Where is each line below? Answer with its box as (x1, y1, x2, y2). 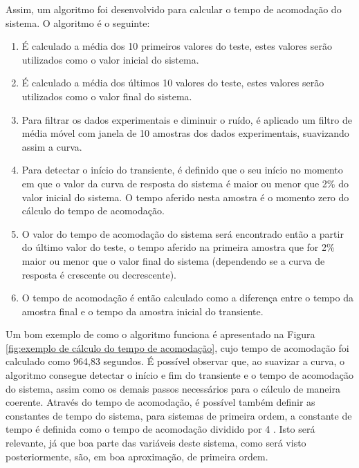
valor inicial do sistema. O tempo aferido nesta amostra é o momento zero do (21, 189, 349, 204)
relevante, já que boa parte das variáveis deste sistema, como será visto (6, 436, 306, 450)
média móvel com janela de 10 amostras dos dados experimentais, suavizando (21, 126, 349, 140)
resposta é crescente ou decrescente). (21, 267, 176, 281)
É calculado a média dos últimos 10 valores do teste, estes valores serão (21, 75, 324, 90)
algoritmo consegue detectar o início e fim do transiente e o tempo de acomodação (6, 368, 354, 382)
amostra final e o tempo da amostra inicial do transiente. (21, 303, 264, 318)
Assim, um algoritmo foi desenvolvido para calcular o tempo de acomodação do (6, 2, 342, 16)
